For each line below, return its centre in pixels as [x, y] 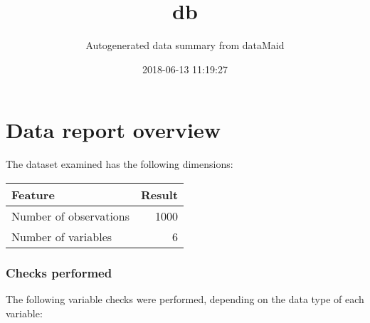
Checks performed [59, 272]
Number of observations [71, 216]
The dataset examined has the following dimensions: [120, 164]
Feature [33, 194]
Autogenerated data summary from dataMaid [185, 45]
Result [160, 194]
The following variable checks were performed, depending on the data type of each [185, 299]
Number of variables [62, 236]
